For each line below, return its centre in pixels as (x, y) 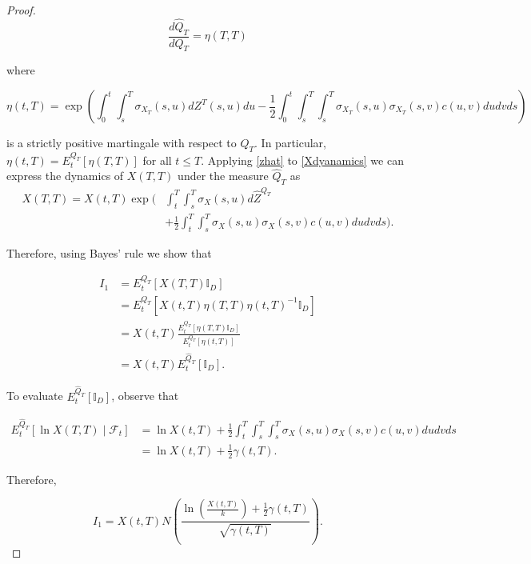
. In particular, (290, 143)
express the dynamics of (65, 176)
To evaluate (35, 396)
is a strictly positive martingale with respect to (122, 143)
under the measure (223, 176)
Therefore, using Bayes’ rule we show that (109, 253)
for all (157, 160)
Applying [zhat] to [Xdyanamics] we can (305, 160)
